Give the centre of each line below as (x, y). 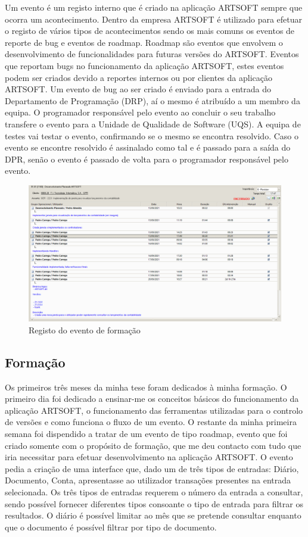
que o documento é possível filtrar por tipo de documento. (111, 527)
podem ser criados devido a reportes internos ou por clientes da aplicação (139, 77)
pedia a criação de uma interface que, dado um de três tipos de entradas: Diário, (152, 468)
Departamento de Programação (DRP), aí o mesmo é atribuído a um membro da (153, 100)
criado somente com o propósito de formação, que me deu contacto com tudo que (153, 445)
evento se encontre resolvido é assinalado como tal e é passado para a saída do (148, 147)
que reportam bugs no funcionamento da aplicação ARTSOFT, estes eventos (144, 65)
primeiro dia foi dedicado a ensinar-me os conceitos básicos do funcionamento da (152, 399)
